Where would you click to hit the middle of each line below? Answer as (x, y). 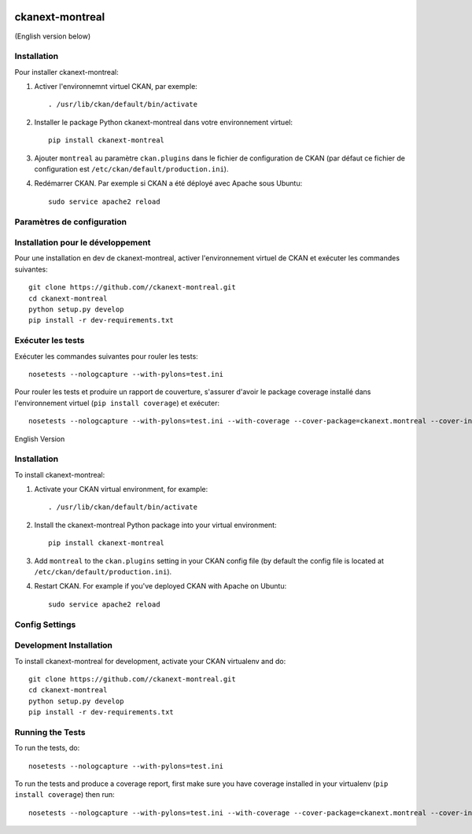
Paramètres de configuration (71, 222)
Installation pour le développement (83, 242)
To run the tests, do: (47, 748)
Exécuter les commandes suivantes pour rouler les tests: (106, 356)
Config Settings (45, 624)
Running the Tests (50, 732)
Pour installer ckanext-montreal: (66, 72)
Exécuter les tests (50, 341)
